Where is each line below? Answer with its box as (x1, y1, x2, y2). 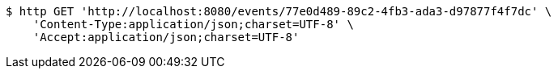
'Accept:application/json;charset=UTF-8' (32, 31, 300, 44)
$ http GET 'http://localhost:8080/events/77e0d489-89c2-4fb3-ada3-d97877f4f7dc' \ (6, 5, 552, 18)
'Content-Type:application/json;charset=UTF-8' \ (32, 18, 354, 31)
